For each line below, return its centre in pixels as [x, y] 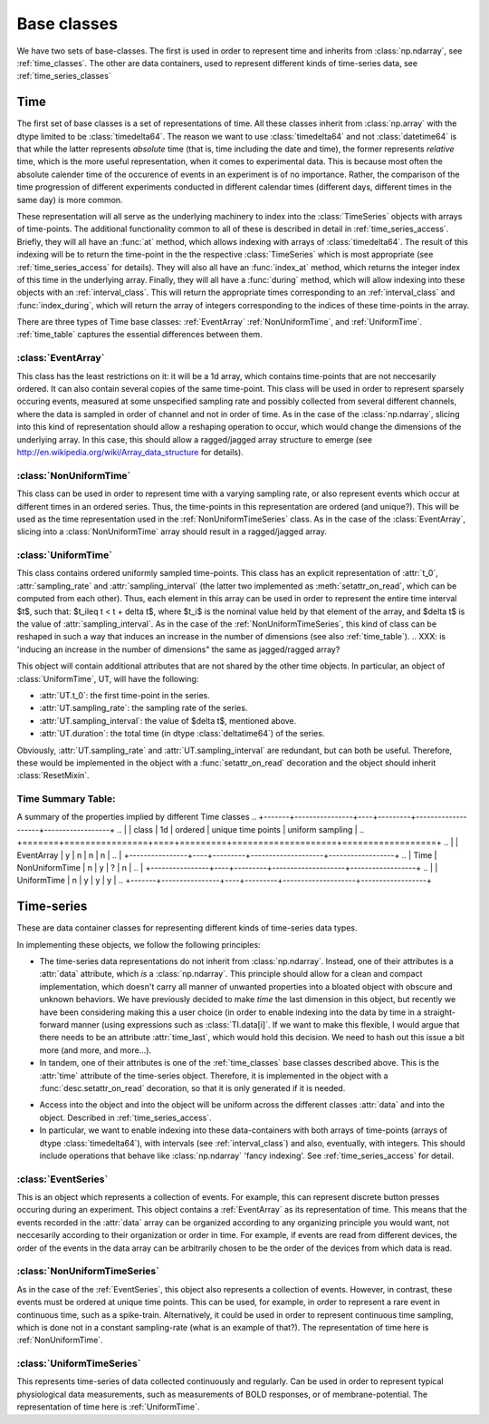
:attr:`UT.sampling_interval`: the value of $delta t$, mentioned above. [168, 720]
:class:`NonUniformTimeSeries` [88, 1272]
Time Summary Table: [66, 799]
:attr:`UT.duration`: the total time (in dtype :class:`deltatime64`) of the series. [182, 734]
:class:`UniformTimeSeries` [79, 1363]
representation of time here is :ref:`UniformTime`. [108, 1407]
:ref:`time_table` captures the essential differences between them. [139, 335]
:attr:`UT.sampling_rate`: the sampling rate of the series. [144, 708]
